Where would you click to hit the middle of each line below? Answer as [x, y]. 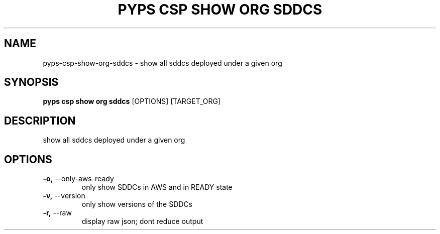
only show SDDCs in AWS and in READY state [157, 187]
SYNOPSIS [31, 82]
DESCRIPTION [40, 121]
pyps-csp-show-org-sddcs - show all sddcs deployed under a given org [162, 63]
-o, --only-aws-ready [78, 179]
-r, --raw [57, 213]
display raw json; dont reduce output [142, 221]
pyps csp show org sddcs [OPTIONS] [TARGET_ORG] [132, 101]
